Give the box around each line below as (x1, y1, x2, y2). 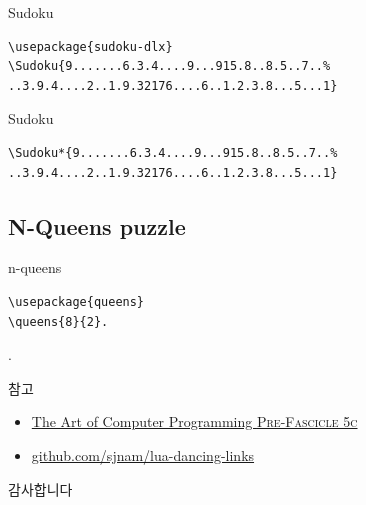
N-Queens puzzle (8, 210, 186, 241)
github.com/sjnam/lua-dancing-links (31, 444, 255, 465)
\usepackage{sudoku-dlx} (8, 39, 173, 54)
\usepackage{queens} (8, 294, 145, 309)
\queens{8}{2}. (8, 314, 109, 329)
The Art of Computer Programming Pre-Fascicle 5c (31, 411, 358, 432)
